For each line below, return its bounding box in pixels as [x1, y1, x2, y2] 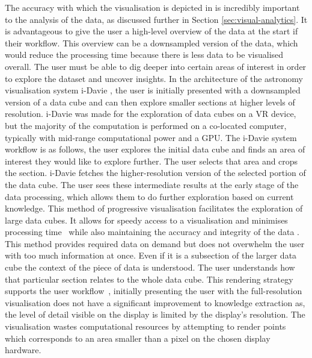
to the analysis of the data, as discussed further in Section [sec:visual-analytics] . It [5, 13, 308, 25]
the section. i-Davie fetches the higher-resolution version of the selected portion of [5, 166, 306, 179]
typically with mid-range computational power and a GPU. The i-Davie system [5, 131, 297, 143]
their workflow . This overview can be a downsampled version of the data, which [5, 36, 298, 49]
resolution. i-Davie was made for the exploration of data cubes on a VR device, [5, 107, 296, 120]
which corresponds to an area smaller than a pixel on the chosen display [5, 331, 271, 344]
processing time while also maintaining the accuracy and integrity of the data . [5, 225, 299, 238]
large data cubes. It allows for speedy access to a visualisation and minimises [5, 213, 288, 226]
